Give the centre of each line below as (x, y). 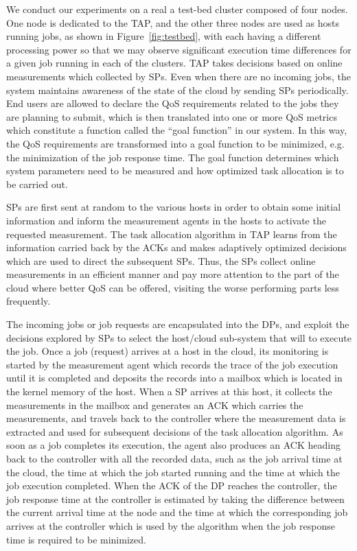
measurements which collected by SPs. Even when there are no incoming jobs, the (179, 76)
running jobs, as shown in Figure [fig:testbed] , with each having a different (164, 36)
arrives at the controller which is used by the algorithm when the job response (171, 525)
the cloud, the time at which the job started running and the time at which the (173, 472)
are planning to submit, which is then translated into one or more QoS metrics (172, 116)
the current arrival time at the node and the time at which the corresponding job (177, 512)
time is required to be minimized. (76, 539)
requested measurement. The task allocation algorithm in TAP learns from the (172, 234)
